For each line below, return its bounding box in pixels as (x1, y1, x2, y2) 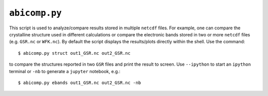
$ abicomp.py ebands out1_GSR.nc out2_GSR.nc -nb (18, 80, 141, 86)
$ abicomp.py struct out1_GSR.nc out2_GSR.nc (18, 50, 131, 56)
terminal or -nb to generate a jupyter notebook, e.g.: (9, 68, 121, 74)
